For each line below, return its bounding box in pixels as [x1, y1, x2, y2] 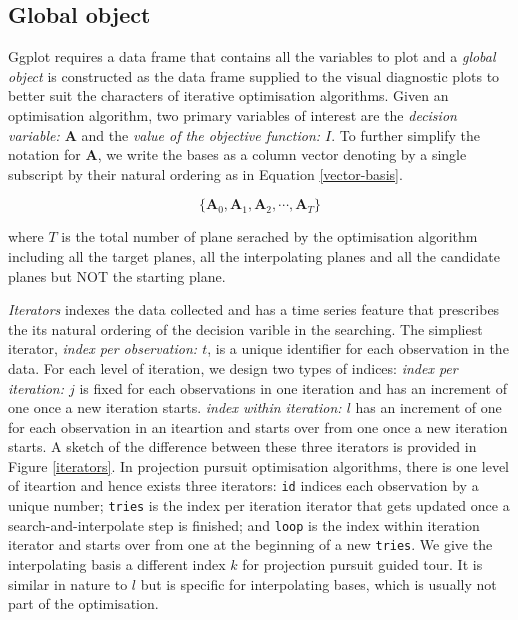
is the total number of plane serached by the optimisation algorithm [61, 226, 478, 247]
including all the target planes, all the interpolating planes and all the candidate [8, 245, 500, 266]
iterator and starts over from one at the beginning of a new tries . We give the [8, 534, 493, 555]
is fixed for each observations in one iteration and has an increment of [79, 377, 507, 398]
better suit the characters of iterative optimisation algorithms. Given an [8, 85, 449, 106]
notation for [8, 144, 81, 165]
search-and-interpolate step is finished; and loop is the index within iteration [8, 514, 480, 535]
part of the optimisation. [8, 593, 159, 614]
